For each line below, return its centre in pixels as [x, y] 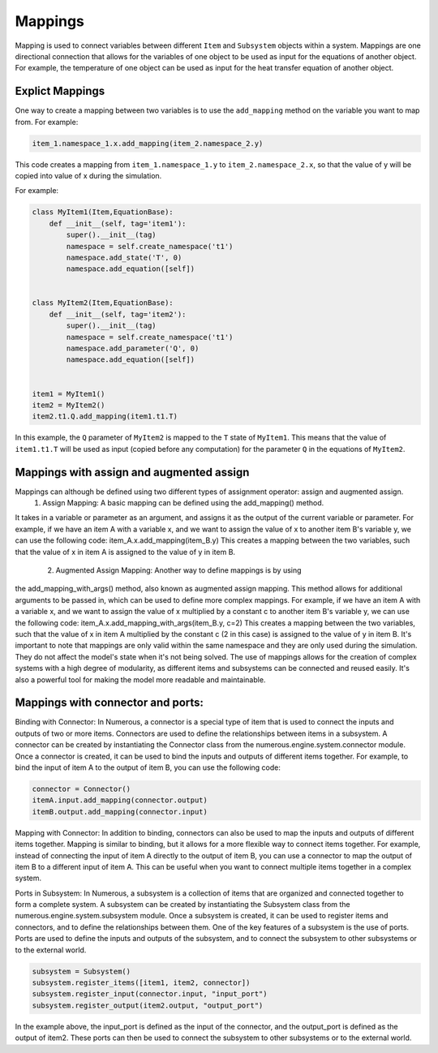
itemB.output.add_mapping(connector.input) [120, 812]
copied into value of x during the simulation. [88, 175]
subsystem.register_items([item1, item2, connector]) [141, 983]
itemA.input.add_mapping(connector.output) [120, 800]
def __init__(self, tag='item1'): [118, 223]
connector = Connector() [82, 789]
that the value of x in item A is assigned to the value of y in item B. [125, 552]
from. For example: [47, 122]
